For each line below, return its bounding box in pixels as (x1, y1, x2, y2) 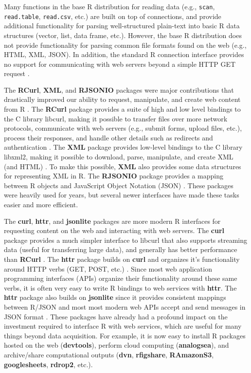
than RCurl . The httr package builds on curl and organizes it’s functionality (4, 254, 240, 264)
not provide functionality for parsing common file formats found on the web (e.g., (4, 39, 247, 50)
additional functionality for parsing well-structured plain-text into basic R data (4, 20, 240, 31)
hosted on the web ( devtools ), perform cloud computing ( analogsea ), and (4, 340, 229, 350)
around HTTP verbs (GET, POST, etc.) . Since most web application (4, 263, 212, 274)
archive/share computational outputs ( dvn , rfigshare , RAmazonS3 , (4, 349, 214, 359)
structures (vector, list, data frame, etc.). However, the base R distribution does (4, 30, 242, 40)
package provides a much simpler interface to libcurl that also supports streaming (4, 235, 248, 245)
